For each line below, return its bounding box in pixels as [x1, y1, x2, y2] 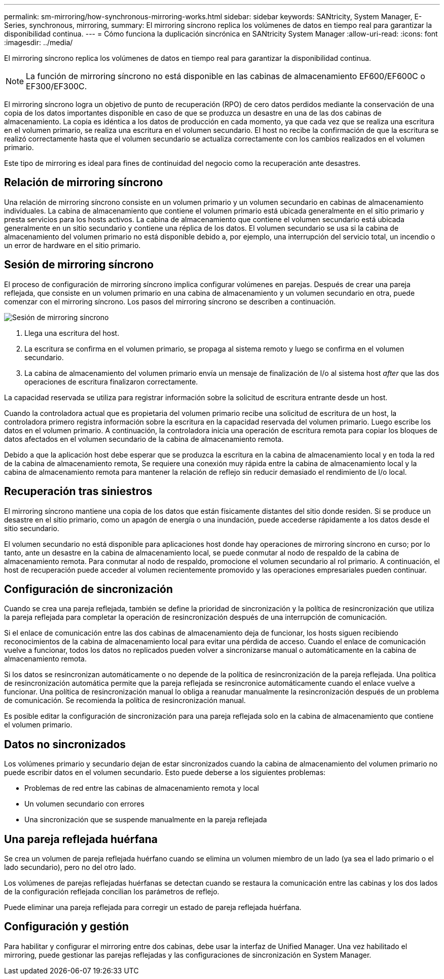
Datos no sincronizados [4, 738, 126, 751]
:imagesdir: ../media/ [4, 38, 73, 47]
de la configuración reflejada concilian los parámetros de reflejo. [4, 887, 219, 896]
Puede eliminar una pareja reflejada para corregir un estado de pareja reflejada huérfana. [4, 903, 302, 912]
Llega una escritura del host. [24, 328, 120, 337]
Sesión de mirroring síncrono [4, 258, 154, 271]
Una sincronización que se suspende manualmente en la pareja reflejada [24, 815, 267, 824]
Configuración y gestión [4, 920, 129, 933]
